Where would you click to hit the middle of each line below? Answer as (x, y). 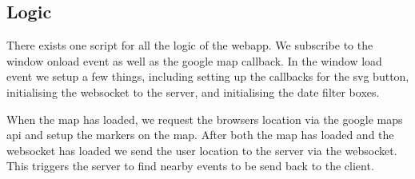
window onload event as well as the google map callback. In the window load (194, 60)
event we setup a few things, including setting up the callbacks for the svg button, (208, 76)
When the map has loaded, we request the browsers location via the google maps (205, 119)
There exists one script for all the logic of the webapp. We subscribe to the (190, 45)
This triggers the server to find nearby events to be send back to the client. (190, 166)
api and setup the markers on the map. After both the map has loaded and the (200, 135)
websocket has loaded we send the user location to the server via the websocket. (202, 150)
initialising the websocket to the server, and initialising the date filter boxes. (193, 91)
